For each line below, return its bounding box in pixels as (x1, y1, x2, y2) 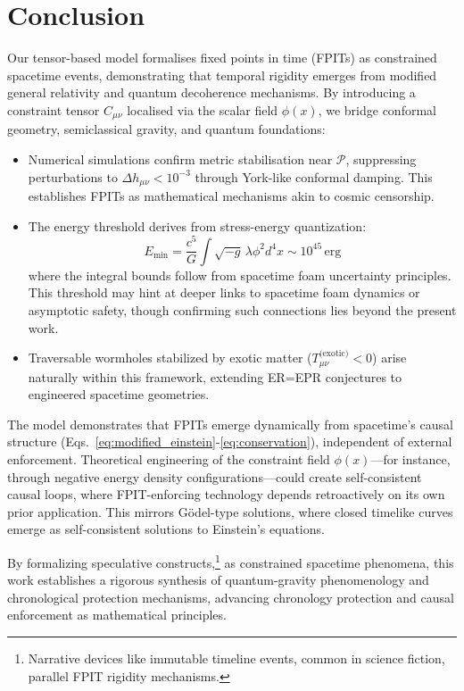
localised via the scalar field (127, 100, 278, 119)
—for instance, (370, 449, 451, 468)
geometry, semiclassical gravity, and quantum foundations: (7, 120, 326, 138)
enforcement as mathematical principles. (7, 605, 227, 624)
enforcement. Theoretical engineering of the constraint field (7, 449, 330, 468)
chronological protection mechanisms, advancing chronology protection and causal (7, 587, 454, 606)
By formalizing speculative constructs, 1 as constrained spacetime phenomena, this (7, 550, 454, 571)
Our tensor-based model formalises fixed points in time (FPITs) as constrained (7, 48, 437, 67)
